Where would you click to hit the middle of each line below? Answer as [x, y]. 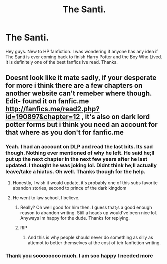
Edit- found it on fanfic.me [47, 101]
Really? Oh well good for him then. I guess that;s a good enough [86, 207]
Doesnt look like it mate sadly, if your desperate [81, 78]
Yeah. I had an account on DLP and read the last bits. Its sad [79, 147]
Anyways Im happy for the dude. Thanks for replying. [75, 218]
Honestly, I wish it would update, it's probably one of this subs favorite [85, 183]
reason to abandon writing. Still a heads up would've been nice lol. [89, 213]
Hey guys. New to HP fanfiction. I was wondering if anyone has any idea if [82, 51]
